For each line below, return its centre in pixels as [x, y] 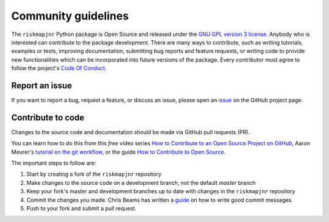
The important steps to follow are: [54, 163]
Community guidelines [70, 16]
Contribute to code [48, 117]
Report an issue [42, 85]
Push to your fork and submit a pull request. [81, 209]
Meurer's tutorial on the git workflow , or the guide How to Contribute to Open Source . [118, 152]
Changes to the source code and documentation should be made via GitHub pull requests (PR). [130, 132]
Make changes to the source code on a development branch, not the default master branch [141, 182]
